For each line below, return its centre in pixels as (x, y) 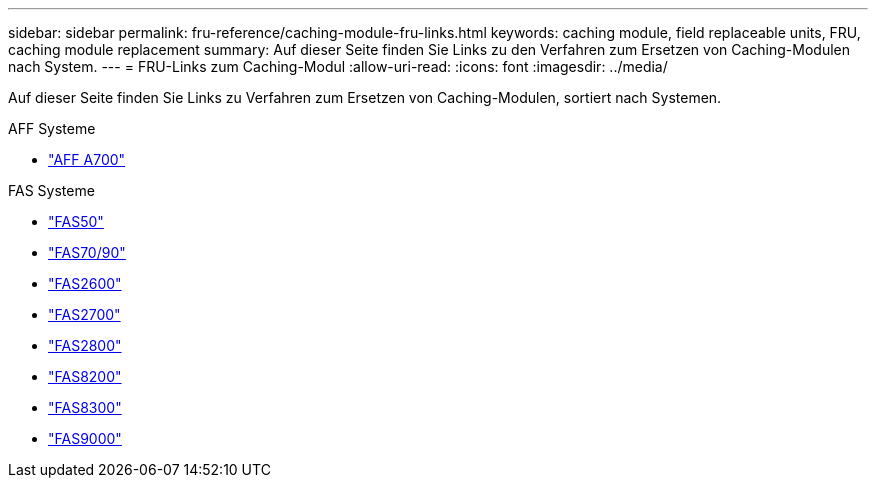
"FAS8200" (85, 376)
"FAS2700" (84, 314)
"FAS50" (76, 221)
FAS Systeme (51, 190)
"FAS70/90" (87, 252)
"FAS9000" (85, 438)
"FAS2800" (85, 345)
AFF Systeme (52, 128)
